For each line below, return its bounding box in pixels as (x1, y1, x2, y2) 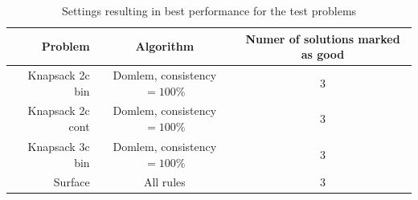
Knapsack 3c (27, 137, 90, 154)
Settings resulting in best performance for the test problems (61, 2, 357, 18)
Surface (53, 173, 90, 190)
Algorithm (135, 38, 195, 55)
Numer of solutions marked (245, 30, 400, 47)
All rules (143, 173, 186, 190)
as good (301, 46, 345, 63)
